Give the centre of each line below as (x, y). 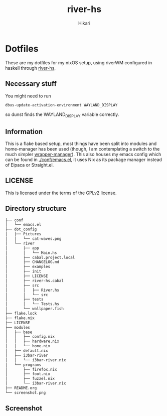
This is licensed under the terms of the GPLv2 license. (61, 193)
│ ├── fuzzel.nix (30, 379)
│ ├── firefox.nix (31, 369)
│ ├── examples (28, 267)
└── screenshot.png (26, 392)
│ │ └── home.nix (28, 346)
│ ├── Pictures (23, 234)
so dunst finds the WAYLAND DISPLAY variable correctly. (62, 115)
